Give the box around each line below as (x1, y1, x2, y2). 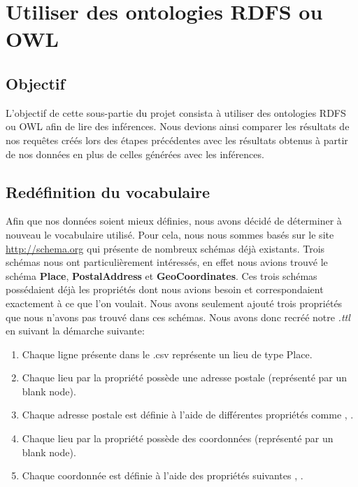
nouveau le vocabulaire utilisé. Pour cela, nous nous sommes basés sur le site (6, 227, 334, 241)
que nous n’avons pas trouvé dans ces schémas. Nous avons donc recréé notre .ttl (6, 309, 350, 324)
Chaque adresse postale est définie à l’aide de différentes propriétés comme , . (22, 407, 354, 422)
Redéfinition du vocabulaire (6, 181, 210, 202)
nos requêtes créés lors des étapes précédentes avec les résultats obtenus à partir (6, 132, 348, 147)
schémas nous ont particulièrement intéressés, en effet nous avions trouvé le (6, 255, 328, 269)
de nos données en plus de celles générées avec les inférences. (6, 146, 264, 161)
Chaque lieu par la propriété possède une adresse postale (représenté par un (22, 370, 348, 385)
